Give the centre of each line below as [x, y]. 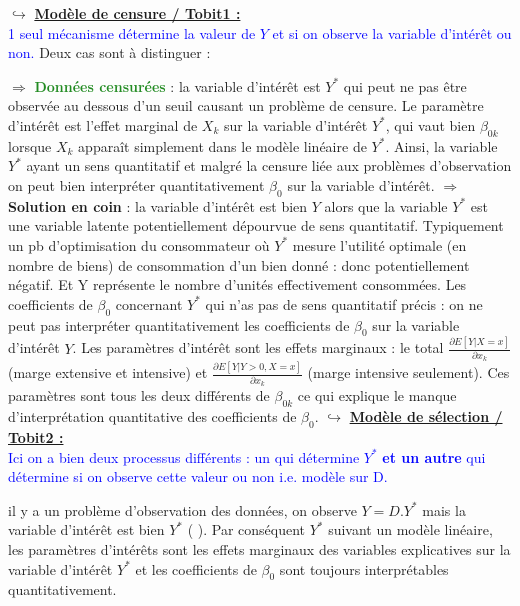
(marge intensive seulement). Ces [408, 372]
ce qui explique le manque [377, 395]
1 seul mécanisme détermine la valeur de [132, 32]
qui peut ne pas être [405, 85]
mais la [444, 509]
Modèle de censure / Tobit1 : [137, 13]
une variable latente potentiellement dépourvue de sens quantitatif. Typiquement [256, 225]
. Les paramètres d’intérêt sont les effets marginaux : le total [258, 347]
